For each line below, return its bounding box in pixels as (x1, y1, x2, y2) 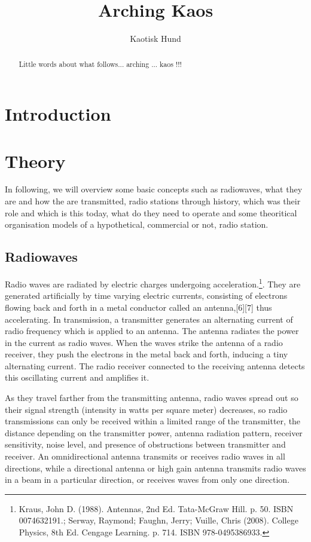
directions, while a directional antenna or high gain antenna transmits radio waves (5, 461, 306, 474)
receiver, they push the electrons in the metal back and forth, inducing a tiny (5, 348, 288, 360)
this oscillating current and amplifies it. (5, 371, 150, 384)
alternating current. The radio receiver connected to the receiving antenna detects (5, 359, 305, 372)
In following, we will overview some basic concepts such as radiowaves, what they (5, 183, 303, 195)
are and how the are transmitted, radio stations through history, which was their (5, 195, 301, 207)
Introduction (5, 102, 111, 126)
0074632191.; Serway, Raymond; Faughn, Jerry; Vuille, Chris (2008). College (19, 514, 298, 526)
